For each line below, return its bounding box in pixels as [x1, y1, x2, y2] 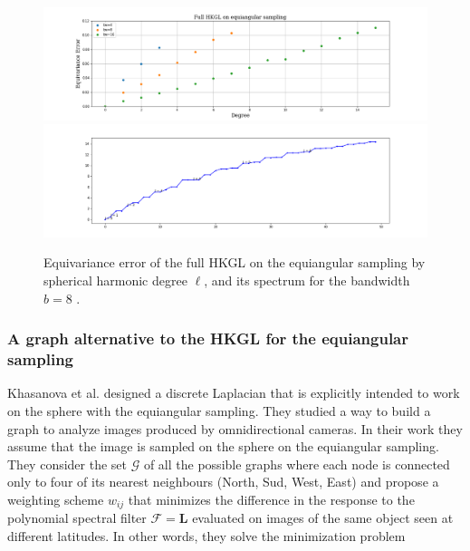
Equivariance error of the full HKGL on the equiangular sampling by [43, 253, 426, 272]
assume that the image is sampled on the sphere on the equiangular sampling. [7, 437, 439, 456]
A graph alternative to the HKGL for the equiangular [7, 327, 409, 350]
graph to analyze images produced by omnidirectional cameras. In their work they [7, 419, 463, 438]
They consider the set [7, 454, 128, 473]
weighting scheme [7, 489, 104, 508]
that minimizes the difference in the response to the [128, 489, 415, 508]
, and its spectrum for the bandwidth [204, 271, 410, 290]
